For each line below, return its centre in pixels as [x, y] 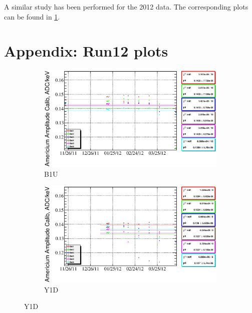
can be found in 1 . [32, 16]
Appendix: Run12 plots [86, 51]
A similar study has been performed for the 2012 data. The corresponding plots [126, 7]
